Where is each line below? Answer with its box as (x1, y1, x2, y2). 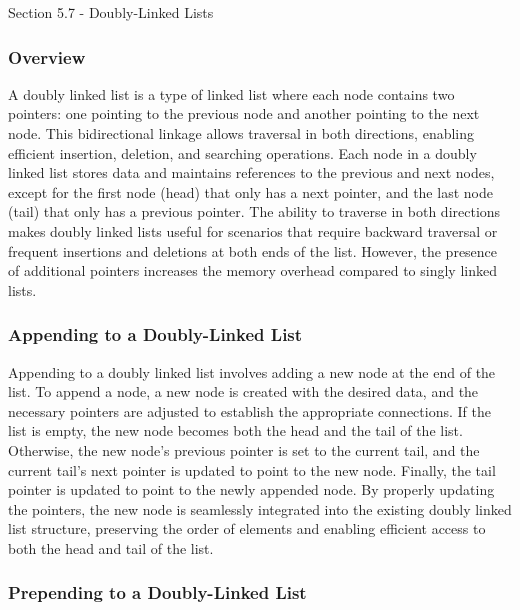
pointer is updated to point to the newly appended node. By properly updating (8, 479, 495, 500)
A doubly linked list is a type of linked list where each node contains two (8, 83, 455, 104)
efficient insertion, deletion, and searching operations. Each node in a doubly (8, 142, 477, 163)
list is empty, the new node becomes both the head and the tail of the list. (8, 420, 463, 441)
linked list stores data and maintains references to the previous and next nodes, (8, 162, 495, 183)
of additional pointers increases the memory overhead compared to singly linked (8, 260, 497, 281)
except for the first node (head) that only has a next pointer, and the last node (8, 181, 493, 202)
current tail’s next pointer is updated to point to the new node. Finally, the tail (8, 459, 496, 480)
